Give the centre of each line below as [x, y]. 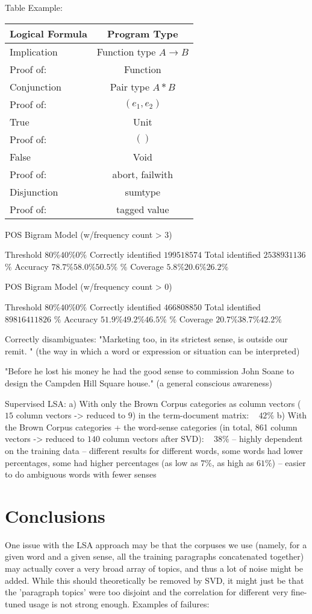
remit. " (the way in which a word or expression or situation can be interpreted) [152, 350]
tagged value [143, 209]
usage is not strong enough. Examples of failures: [119, 603]
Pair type [130, 86]
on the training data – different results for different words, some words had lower [154, 450]
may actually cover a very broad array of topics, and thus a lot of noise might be [154, 568]
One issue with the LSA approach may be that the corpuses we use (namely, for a [156, 544]
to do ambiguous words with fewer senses [81, 474]
